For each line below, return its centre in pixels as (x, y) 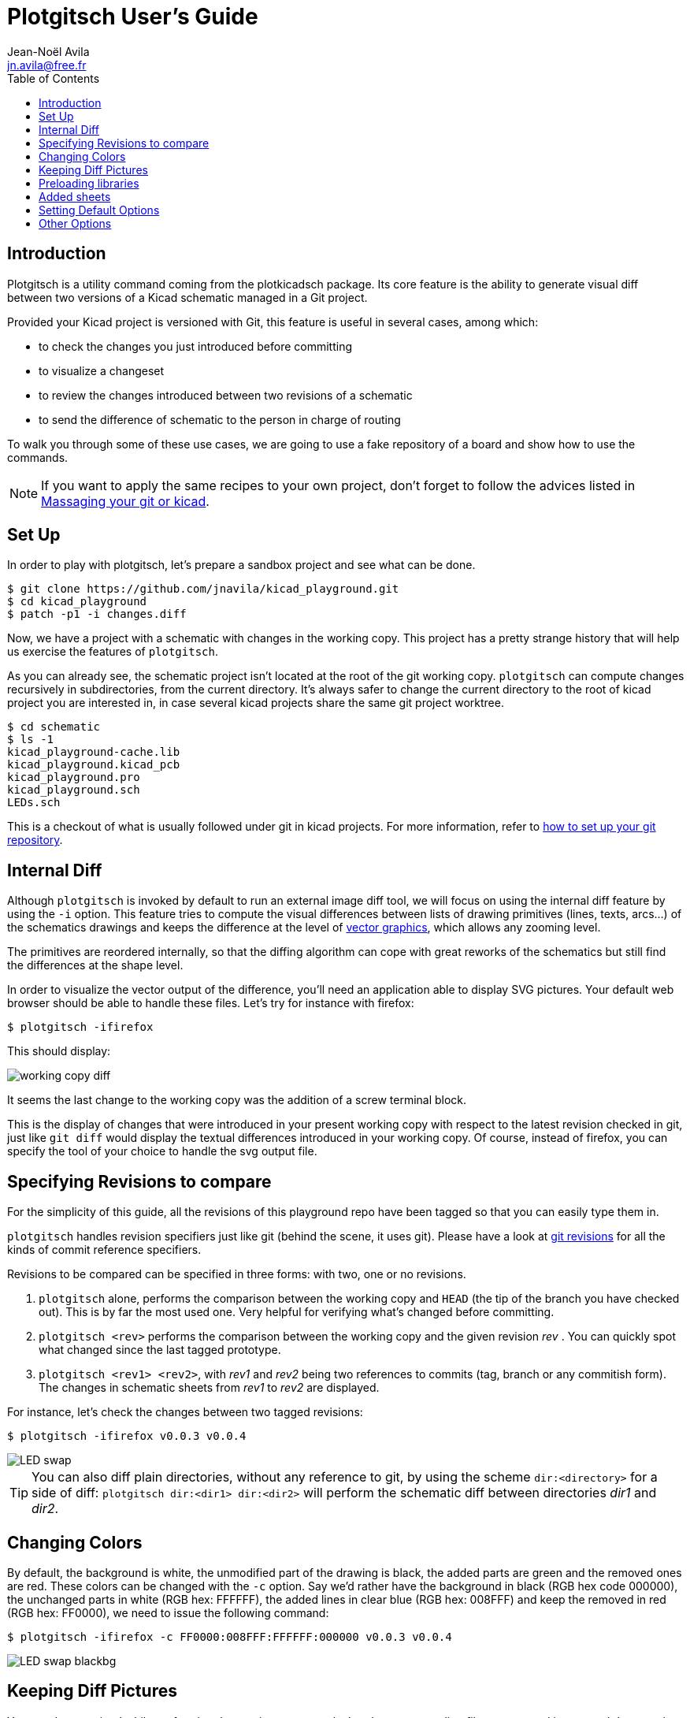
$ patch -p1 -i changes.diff (97, 614)
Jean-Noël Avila (48, 51)
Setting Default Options (99, 210)
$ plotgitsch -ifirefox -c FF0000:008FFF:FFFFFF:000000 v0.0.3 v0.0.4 (230, 1636)
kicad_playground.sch (74, 790)
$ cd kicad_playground (77, 602)
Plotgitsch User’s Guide (133, 17)
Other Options (75, 223)
